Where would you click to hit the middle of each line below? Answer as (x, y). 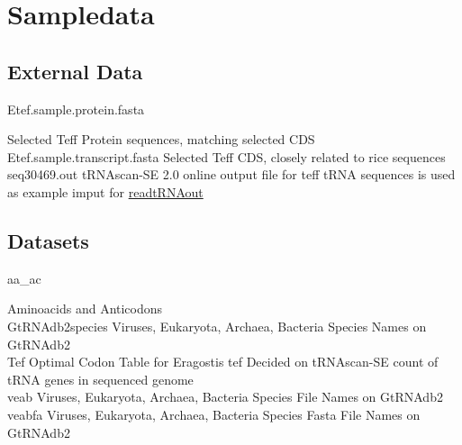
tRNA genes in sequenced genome (100, 379)
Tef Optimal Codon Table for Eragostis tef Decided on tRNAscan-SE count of (223, 362)
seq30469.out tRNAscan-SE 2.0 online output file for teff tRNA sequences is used (231, 174)
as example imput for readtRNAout (105, 191)
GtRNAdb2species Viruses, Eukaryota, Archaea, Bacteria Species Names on (217, 326)
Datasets (48, 240)
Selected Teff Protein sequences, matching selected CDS (161, 139)
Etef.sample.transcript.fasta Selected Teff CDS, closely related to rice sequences (226, 156)
